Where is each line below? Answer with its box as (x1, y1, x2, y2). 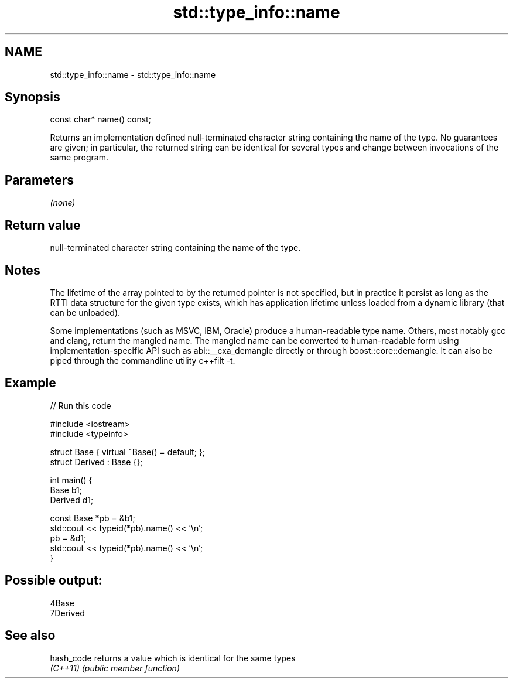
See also (5, 628, 56, 643)
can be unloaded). (50, 307, 121, 317)
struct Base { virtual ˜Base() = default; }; (50, 446, 205, 457)
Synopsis (5, 90, 60, 105)
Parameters (5, 172, 74, 187)
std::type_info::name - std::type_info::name (50, 69, 216, 80)
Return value (5, 217, 81, 233)
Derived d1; (50, 494, 94, 505)
